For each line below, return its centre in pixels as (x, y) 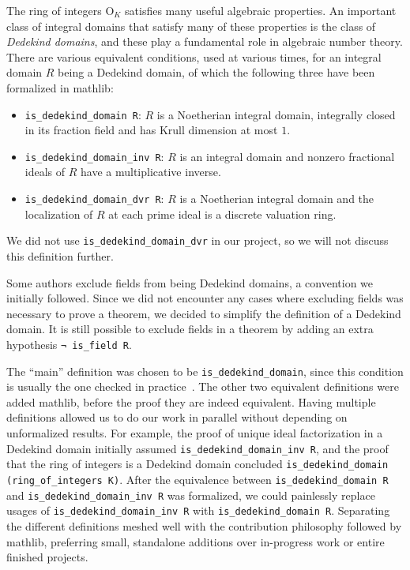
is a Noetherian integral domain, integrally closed (276, 114)
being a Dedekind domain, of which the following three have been (216, 72)
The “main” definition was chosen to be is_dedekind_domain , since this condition (205, 371)
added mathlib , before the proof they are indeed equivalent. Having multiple (191, 401)
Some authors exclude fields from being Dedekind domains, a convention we (190, 282)
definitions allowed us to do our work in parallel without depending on (177, 417)
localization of (59, 214)
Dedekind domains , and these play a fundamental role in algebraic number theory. (205, 41)
